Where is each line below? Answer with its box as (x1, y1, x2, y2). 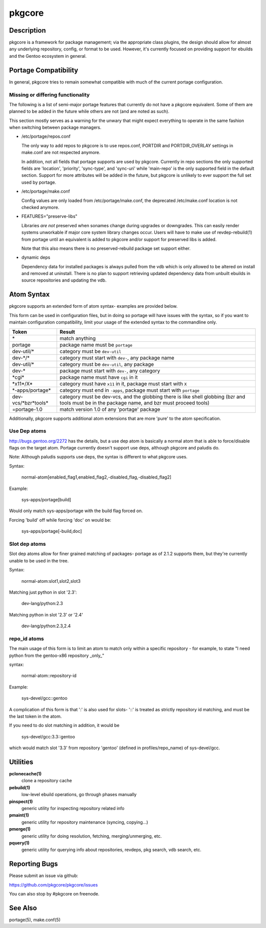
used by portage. (21, 179, 57, 185)
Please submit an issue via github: (9, 873, 78, 879)
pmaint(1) (9, 812, 29, 818)
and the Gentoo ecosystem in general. (9, 53, 87, 59)
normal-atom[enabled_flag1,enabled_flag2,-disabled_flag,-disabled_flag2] (21, 474, 172, 480)
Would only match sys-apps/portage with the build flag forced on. (9, 508, 143, 514)
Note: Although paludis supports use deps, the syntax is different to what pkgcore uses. (9, 454, 188, 460)
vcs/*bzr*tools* (12, 399, 49, 406)
